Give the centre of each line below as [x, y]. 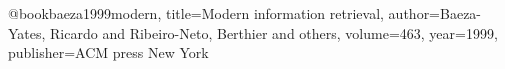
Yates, [27, 32]
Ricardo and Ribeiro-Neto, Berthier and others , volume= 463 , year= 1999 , [274, 32]
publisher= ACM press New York [108, 52]
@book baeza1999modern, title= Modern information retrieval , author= [224, 13]
